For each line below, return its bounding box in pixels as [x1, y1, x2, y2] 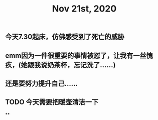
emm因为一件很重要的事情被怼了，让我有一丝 [5, 51, 146, 60]
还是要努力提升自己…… [5, 79, 78, 88]
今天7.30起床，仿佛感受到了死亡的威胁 [5, 33, 124, 41]
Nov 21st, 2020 [52, 3, 117, 15]
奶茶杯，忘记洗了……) [47, 61, 116, 69]
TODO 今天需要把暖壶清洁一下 [5, 98, 99, 106]
